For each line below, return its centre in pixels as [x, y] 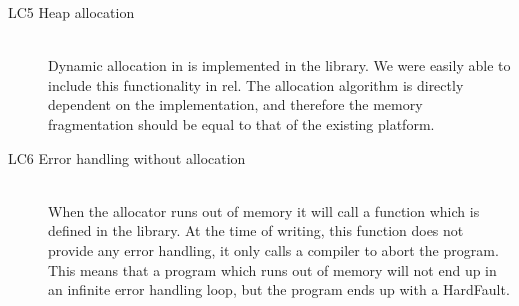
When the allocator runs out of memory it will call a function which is [264, 210]
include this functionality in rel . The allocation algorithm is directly [256, 84]
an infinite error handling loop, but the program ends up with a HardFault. [279, 289]
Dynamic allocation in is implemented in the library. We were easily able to [279, 65]
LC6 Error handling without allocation [127, 157]
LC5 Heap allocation [71, 12]
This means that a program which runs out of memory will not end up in [272, 269]
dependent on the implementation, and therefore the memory [235, 104]
